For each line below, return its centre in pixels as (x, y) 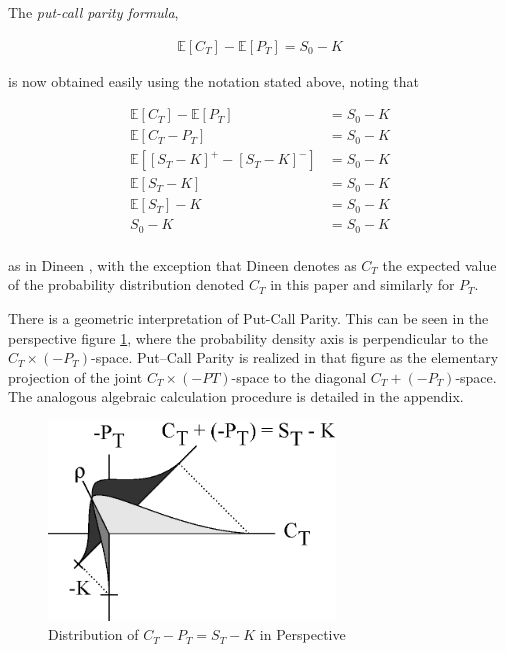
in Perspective (302, 634)
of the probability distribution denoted (126, 284)
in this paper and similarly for (362, 284)
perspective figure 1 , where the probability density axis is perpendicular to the (248, 337)
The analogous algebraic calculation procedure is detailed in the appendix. (236, 396)
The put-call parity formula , (93, 12)
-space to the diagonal (299, 376)
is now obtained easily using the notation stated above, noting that (213, 80)
